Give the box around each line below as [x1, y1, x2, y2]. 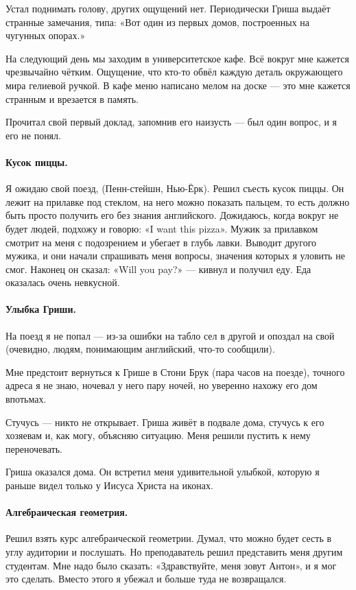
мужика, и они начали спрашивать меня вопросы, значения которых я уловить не [5, 248, 345, 263]
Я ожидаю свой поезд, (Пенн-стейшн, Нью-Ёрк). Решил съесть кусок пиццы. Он [5, 181, 344, 196]
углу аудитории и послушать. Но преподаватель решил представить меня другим [5, 545, 343, 559]
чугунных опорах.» [5, 28, 86, 43]
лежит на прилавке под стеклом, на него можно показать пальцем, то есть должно [5, 194, 350, 209]
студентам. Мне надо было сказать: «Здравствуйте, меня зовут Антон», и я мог [5, 558, 337, 572]
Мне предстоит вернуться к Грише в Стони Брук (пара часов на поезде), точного [5, 364, 345, 379]
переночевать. [5, 441, 62, 456]
